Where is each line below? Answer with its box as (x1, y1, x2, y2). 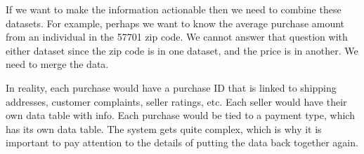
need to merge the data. (6, 57, 109, 71)
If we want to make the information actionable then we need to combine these (6, 2, 342, 16)
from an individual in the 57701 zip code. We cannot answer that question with (6, 29, 348, 44)
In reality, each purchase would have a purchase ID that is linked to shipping (6, 80, 337, 94)
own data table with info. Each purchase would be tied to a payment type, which (6, 108, 355, 122)
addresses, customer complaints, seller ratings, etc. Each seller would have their (6, 94, 347, 108)
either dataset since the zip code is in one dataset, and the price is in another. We (6, 43, 358, 57)
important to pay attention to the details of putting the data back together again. (6, 135, 358, 150)
